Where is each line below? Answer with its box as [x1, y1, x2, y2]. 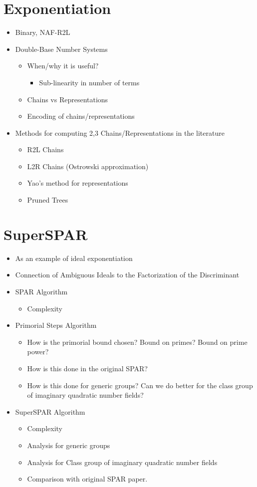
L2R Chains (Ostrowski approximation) [27, 161, 149, 171]
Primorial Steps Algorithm [15, 320, 97, 330]
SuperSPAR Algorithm [15, 406, 85, 417]
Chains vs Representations [27, 94, 108, 104]
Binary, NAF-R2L [15, 27, 70, 37]
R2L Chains [27, 144, 64, 155]
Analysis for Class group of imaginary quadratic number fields [27, 457, 218, 467]
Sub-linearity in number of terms [39, 77, 140, 87]
